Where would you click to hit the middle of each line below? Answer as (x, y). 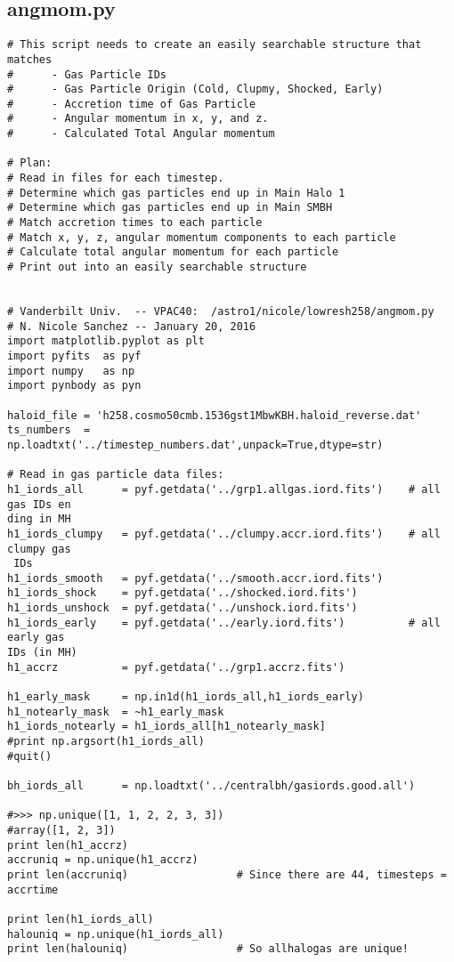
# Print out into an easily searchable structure (157, 267)
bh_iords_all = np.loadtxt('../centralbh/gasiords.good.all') (211, 786)
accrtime (33, 889)
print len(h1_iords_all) (81, 919)
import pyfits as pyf (74, 356)
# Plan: (30, 163)
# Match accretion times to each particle (135, 223)
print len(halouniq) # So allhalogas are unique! (208, 949)
